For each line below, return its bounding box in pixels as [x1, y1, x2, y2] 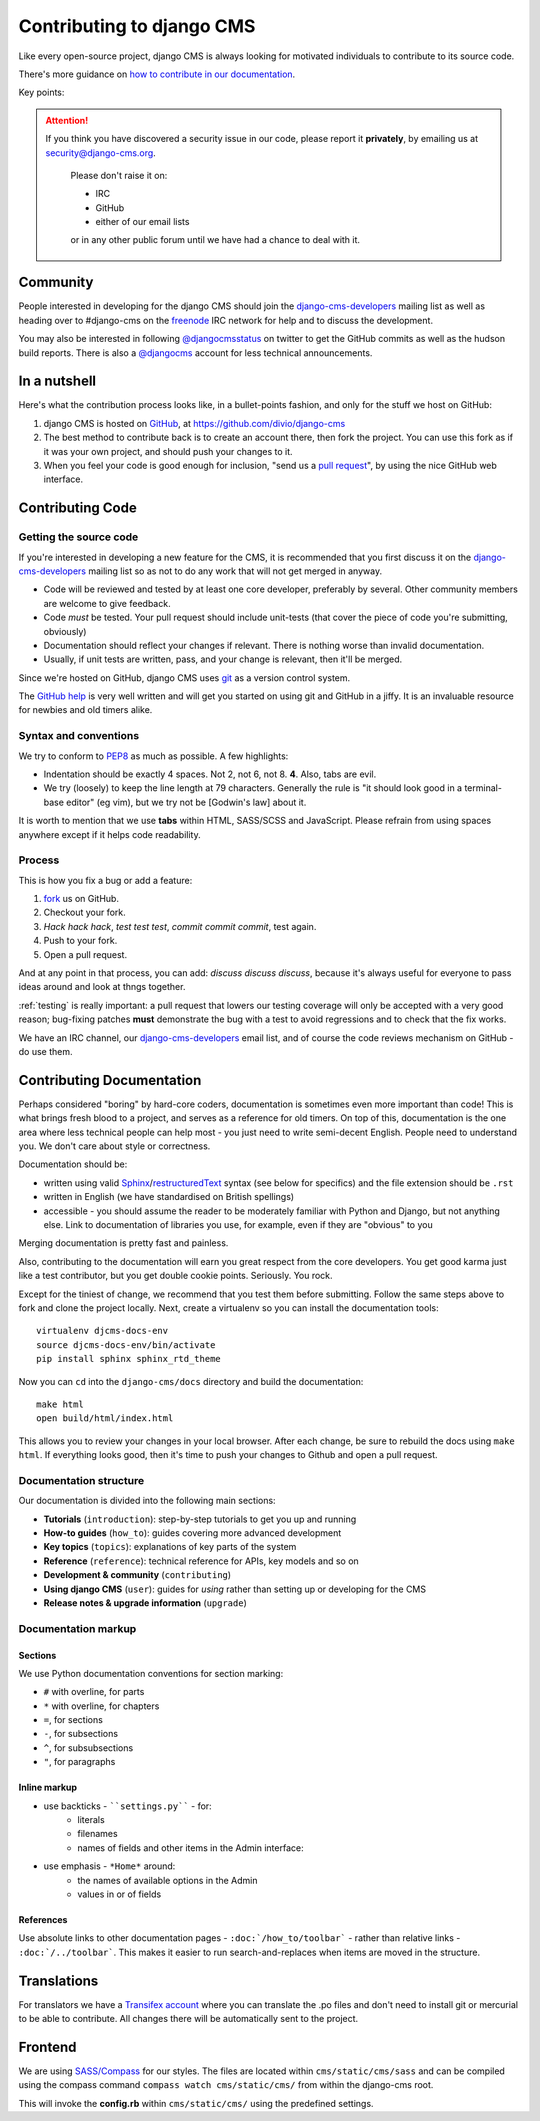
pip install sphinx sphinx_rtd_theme [36, 1353, 222, 1365]
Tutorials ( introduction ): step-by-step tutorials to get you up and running [43, 1513, 357, 1525]
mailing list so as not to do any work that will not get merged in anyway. [88, 565, 383, 577]
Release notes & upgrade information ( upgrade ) [43, 1596, 247, 1609]
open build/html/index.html [36, 1413, 174, 1424]
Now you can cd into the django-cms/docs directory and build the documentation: [18, 1375, 364, 1387]
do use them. [18, 1045, 73, 1057]
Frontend [18, 2038, 77, 2055]
